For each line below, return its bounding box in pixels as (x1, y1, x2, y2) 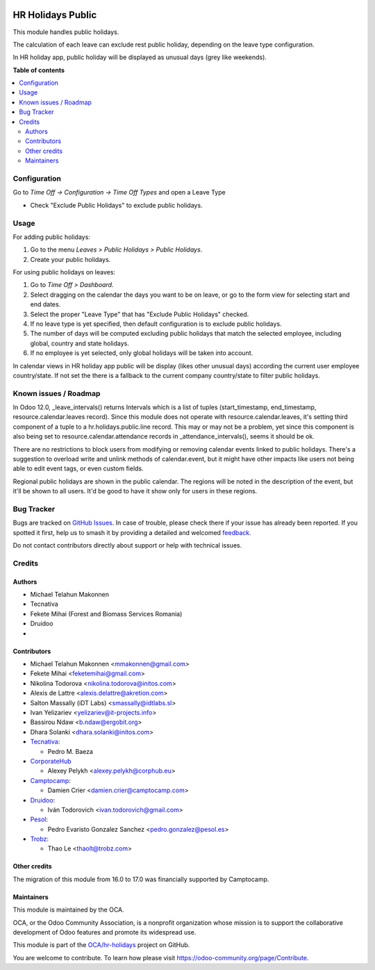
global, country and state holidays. (30, 339, 130, 347)
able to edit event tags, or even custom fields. (12, 464, 144, 472)
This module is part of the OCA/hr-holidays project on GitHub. (12, 941, 190, 949)
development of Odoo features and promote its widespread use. (12, 928, 197, 937)
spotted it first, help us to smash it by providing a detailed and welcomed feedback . (12, 528, 251, 536)
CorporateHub (30, 757, 72, 765)
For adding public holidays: (12, 233, 90, 241)
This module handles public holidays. (12, 28, 119, 36)
